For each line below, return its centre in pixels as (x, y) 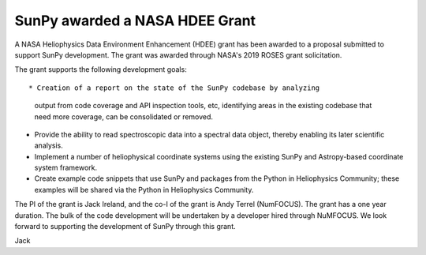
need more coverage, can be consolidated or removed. (123, 116)
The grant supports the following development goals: (101, 69)
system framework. (66, 168)
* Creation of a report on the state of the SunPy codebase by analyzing (174, 88)
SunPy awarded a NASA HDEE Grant (135, 21)
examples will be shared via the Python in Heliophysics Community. (144, 189)
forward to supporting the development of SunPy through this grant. (125, 227)
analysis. (49, 145)
